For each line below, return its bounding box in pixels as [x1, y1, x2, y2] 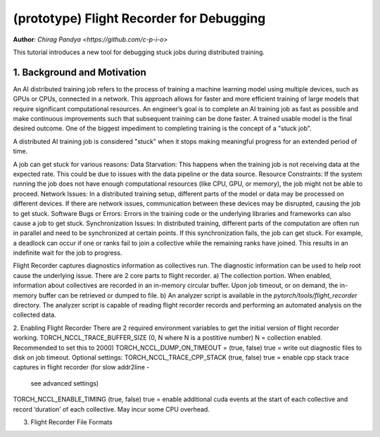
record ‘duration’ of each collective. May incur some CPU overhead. [13, 405, 210, 413]
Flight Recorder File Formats [30, 417, 113, 426]
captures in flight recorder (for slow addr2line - [13, 363, 150, 372]
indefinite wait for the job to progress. [13, 248, 122, 257]
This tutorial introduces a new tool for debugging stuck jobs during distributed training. [13, 48, 265, 56]
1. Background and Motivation [13, 66, 147, 78]
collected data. [13, 310, 56, 319]
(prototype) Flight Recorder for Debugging [13, 11, 266, 26]
